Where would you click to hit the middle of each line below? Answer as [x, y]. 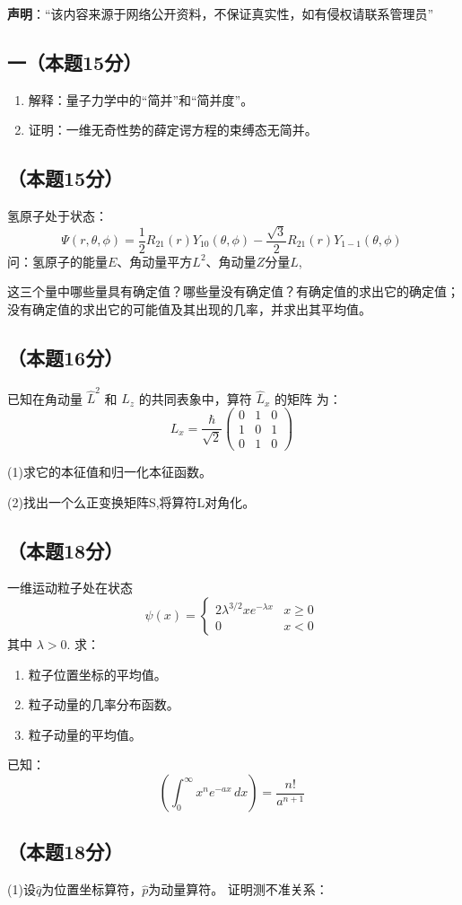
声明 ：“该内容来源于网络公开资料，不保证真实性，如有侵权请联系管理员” [221, 13]
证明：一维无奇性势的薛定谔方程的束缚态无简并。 [173, 130]
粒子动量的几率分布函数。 [104, 704]
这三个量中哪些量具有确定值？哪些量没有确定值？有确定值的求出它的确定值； [233, 291]
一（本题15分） [75, 62]
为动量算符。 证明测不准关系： [238, 889]
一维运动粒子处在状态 [70, 588]
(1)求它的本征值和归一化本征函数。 [109, 472]
